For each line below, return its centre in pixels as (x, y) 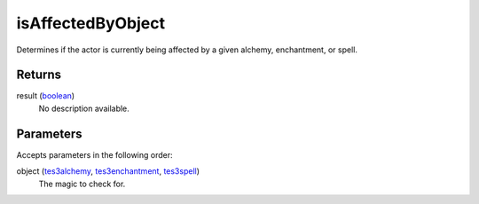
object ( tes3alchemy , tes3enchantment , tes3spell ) (108, 171)
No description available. (84, 108)
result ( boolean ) (46, 96)
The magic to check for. (82, 184)
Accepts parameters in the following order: (94, 154)
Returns (39, 75)
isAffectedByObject (91, 23)
